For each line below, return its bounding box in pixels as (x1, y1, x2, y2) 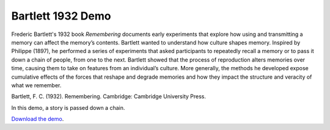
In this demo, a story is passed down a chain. (11, 104, 125, 111)
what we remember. (11, 81, 62, 88)
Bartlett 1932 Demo (11, 9, 111, 23)
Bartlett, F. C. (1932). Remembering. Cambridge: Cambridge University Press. (11, 93, 206, 100)
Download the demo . (11, 115, 64, 123)
